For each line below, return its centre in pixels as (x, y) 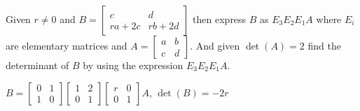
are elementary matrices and (67, 45)
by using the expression (133, 65)
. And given (215, 45)
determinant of (37, 65)
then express (220, 19)
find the (324, 45)
